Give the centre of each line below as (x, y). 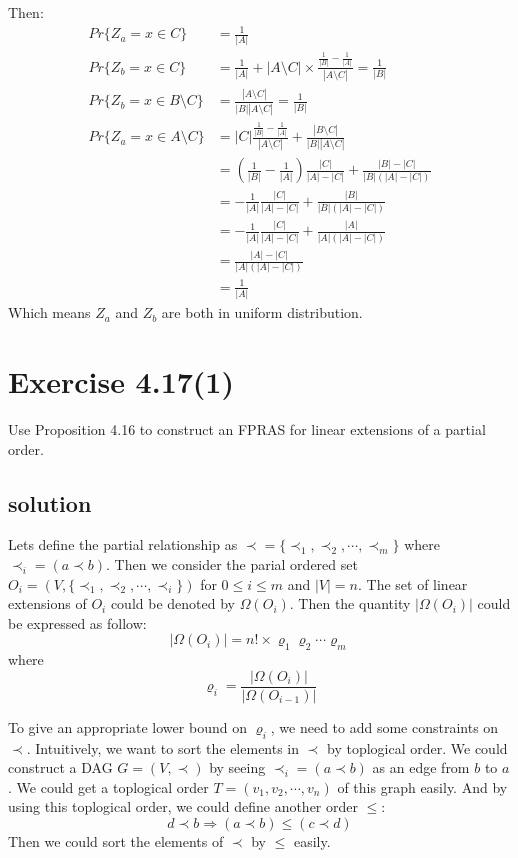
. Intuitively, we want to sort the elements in (163, 747)
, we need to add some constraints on (384, 726)
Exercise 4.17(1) (121, 381)
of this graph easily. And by (422, 786)
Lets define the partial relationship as (123, 544)
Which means (49, 312)
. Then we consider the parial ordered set (232, 563)
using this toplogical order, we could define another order (183, 806)
